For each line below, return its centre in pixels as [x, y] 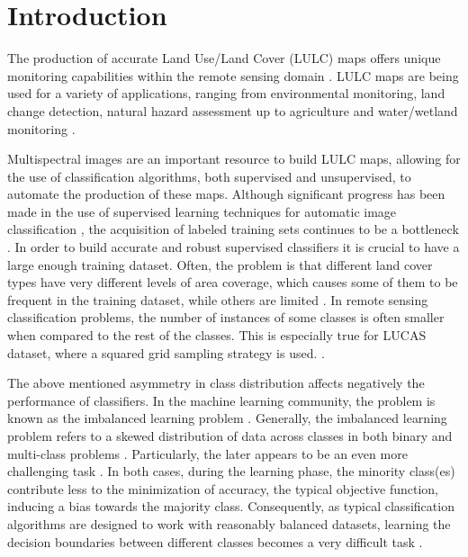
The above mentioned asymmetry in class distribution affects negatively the [216, 383]
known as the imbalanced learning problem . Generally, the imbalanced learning [227, 418]
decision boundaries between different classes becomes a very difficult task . [215, 541]
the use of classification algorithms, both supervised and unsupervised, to [209, 176]
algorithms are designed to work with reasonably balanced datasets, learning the [229, 523]
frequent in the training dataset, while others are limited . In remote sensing [218, 299]
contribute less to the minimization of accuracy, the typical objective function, [223, 488]
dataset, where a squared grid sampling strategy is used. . [166, 352]
